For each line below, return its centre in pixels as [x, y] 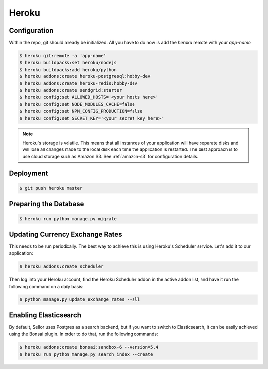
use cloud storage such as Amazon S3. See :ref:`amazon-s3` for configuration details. [110, 156]
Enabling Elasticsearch [45, 315]
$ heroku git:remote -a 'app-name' [63, 56]
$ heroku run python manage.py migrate [68, 219]
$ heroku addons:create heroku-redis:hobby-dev [78, 83]
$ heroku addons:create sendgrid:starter [71, 90]
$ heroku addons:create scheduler [62, 266]
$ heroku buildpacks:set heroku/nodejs [68, 63]
